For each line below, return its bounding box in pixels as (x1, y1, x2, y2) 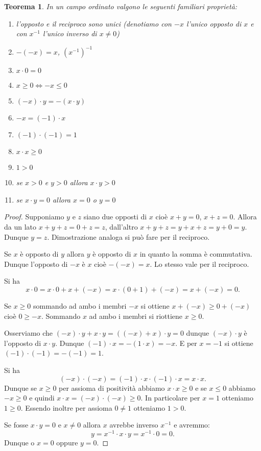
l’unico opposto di (186, 18, 242, 29)
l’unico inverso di (42, 28, 97, 39)
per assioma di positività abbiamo (59, 382, 165, 393)
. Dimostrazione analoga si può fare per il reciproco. (47, 231, 210, 242)
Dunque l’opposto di (4, 258, 68, 269)
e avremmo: (174, 419, 210, 430)
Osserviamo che (4, 328, 53, 338)
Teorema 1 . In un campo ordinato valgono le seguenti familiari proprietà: (4, 1, 238, 11)
